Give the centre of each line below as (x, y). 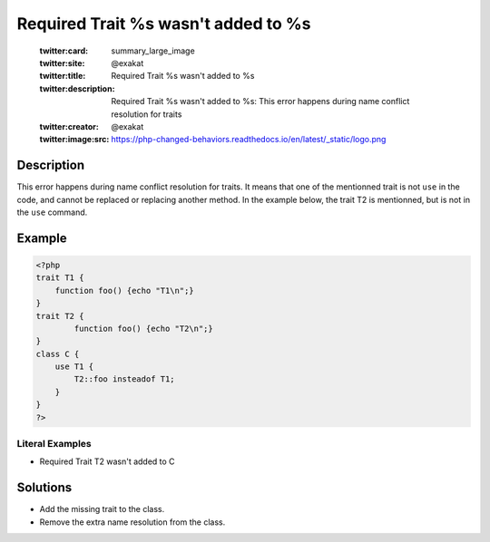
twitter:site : (62, 63)
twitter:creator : (69, 126)
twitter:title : (63, 76)
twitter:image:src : (74, 140)
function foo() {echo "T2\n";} (143, 328)
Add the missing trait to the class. (102, 509)
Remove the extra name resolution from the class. (132, 522)
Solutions (44, 488)
